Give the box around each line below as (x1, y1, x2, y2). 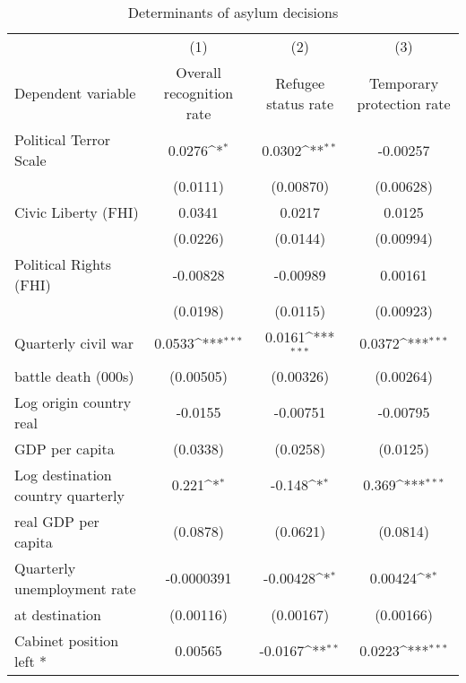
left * (14, 650, 47, 671)
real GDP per (14, 510, 99, 532)
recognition (163, 82, 234, 103)
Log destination (14, 463, 112, 485)
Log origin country (14, 391, 132, 412)
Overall (176, 62, 221, 82)
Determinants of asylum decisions (127, 2, 339, 22)
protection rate (357, 92, 451, 114)
